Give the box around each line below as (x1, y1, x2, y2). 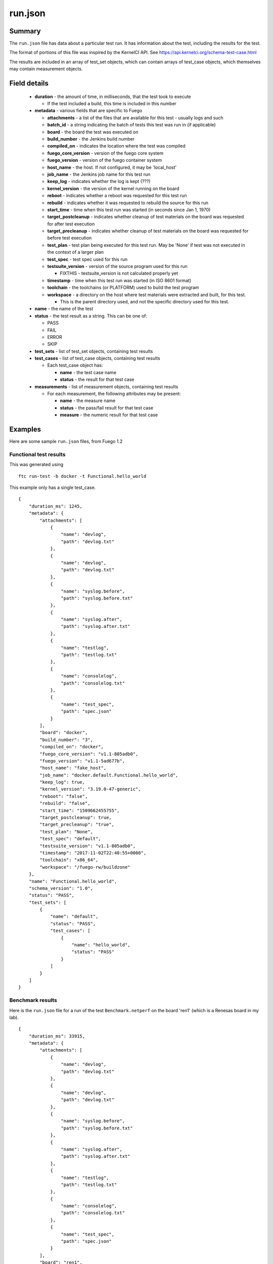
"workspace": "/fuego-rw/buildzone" (39, 864, 131, 870)
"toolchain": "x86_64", (39, 857, 99, 863)
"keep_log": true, (39, 779, 85, 785)
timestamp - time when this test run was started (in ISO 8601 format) (47, 277, 192, 283)
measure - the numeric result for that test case (60, 412, 158, 418)
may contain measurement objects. (9, 66, 83, 72)
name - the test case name (60, 369, 116, 375)
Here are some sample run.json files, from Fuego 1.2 (9, 438, 123, 444)
